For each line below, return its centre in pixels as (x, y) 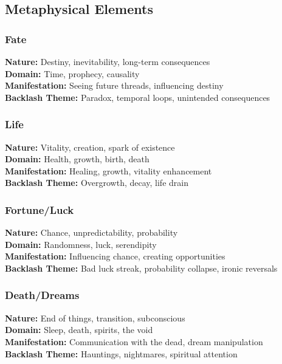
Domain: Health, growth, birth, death (77, 159)
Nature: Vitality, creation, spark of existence (90, 147)
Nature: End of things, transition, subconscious (95, 318)
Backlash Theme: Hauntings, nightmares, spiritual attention (121, 353)
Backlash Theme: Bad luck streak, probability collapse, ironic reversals (141, 268)
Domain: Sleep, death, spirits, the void (79, 330)
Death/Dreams (42, 295)
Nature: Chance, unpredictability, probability (91, 232)
